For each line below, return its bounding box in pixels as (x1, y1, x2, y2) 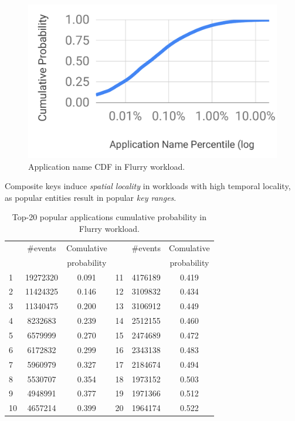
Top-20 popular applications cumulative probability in (12, 211, 206, 223)
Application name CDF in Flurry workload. (28, 160, 185, 172)
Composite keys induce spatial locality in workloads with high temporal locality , (5, 180, 291, 192)
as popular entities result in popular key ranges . (5, 191, 177, 203)
